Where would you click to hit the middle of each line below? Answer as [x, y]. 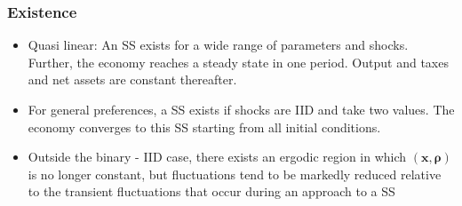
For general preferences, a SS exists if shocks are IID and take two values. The [241, 109]
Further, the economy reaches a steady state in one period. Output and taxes [238, 62]
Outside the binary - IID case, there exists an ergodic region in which [217, 157]
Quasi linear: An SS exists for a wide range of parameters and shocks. [218, 45]
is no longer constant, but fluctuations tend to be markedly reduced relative [235, 174]
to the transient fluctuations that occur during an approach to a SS [211, 191]
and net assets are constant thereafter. [132, 79]
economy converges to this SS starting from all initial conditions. [204, 127]
